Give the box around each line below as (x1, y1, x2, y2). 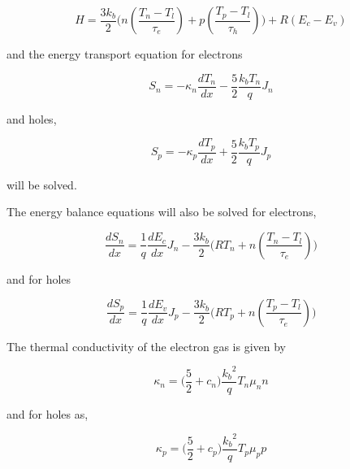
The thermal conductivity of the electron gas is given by (6, 337, 286, 354)
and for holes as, (6, 405, 89, 422)
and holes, (6, 110, 57, 127)
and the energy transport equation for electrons (6, 46, 243, 62)
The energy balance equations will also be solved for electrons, (6, 203, 317, 220)
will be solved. (6, 176, 77, 193)
